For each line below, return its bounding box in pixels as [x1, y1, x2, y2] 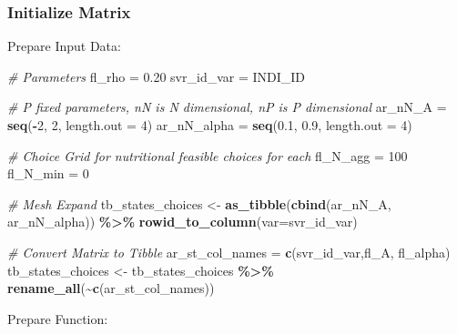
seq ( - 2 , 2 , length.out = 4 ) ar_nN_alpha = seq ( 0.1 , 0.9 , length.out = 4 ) [7, 116, 412, 134]
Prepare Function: [7, 309, 108, 328]
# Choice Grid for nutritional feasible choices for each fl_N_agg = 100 [7, 146, 408, 165]
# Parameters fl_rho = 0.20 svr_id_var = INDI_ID [7, 66, 306, 86]
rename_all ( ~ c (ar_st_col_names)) [7, 278, 215, 298]
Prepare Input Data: [7, 36, 121, 56]
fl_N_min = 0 [7, 164, 89, 183]
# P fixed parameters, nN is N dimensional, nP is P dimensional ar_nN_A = [7, 97, 447, 116]
